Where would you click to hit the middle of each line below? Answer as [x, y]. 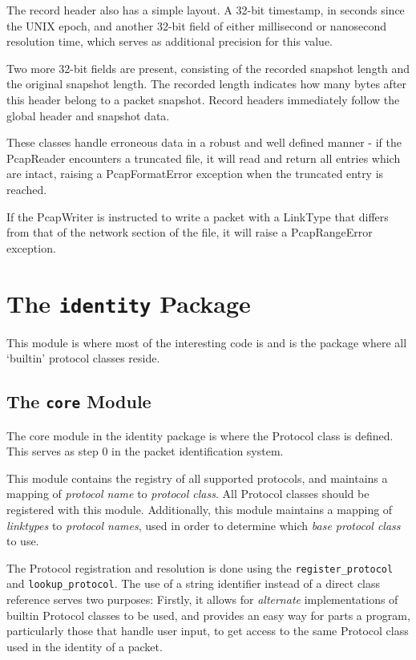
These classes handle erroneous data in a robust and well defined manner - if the [204, 142]
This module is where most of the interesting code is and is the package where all [207, 342]
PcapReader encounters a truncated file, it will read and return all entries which [204, 158]
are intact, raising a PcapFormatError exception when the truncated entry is [195, 174]
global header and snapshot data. [88, 115]
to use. [23, 541]
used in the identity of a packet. [85, 646]
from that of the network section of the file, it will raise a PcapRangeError [190, 232]
